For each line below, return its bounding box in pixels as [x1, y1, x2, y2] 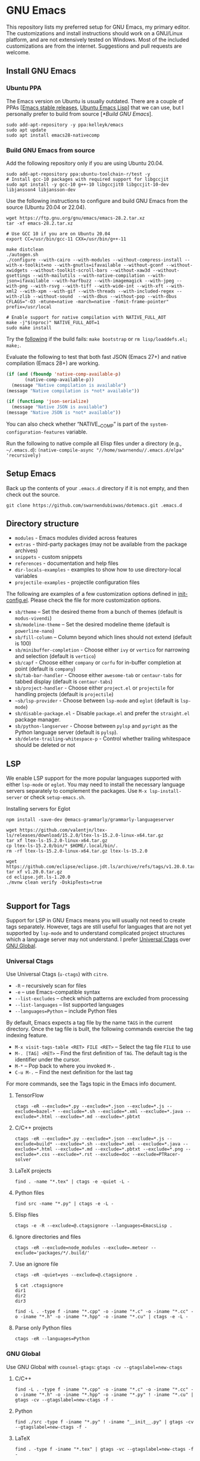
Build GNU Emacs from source [6, 146, 95, 154]
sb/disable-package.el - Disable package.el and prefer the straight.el [14, 710, 190, 717]
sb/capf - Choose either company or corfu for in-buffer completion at [14, 659, 182, 666]
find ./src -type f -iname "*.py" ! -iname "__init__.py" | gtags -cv [14, 1419, 194, 1425]
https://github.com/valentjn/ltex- [19, 828, 108, 833]
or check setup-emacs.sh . [23, 793, 86, 801]
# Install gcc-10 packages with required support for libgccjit [6, 176, 169, 182]
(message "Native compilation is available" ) [11, 382, 127, 388]
